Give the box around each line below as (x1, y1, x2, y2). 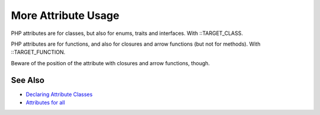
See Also (11, 75, 44, 85)
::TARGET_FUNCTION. (11, 49, 66, 56)
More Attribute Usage (11, 9, 120, 22)
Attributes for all (25, 99, 65, 106)
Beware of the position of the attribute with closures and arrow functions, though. (11, 59, 210, 66)
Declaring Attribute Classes (25, 91, 93, 98)
